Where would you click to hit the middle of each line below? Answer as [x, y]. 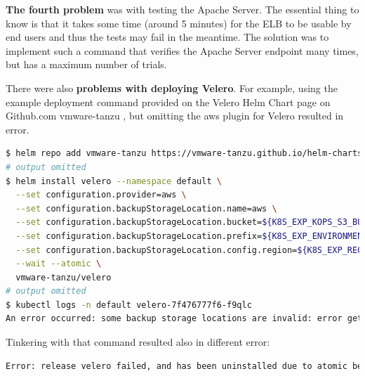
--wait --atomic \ [59, 264]
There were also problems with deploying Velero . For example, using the [172, 87]
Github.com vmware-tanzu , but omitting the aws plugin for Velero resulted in [175, 116]
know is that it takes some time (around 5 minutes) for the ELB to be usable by [179, 23]
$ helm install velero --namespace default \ [114, 181]
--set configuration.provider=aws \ [101, 195]
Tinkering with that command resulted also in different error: [138, 342]
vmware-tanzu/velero [64, 277]
